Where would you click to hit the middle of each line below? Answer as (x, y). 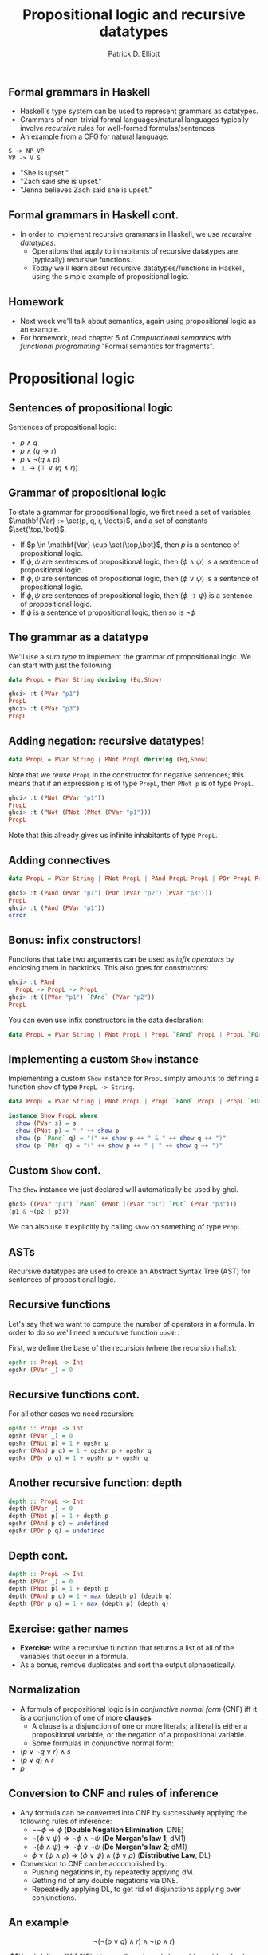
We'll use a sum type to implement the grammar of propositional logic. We (130, 656)
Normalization (44, 1690)
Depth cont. (38, 1556)
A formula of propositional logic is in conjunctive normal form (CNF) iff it (138, 1709)
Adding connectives (59, 860)
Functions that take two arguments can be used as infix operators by (121, 959)
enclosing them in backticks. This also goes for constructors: (108, 968)
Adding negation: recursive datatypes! (106, 741)
